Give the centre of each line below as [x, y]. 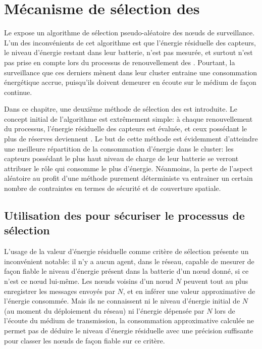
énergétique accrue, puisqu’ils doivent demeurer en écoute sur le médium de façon [130, 82]
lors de [225, 310]
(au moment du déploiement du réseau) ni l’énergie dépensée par [104, 310]
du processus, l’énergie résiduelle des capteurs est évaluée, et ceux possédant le [126, 129]
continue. [18, 92]
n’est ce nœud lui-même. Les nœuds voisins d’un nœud [89, 281]
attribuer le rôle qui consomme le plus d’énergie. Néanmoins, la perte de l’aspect [128, 168]
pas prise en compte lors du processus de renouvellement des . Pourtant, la [120, 62]
